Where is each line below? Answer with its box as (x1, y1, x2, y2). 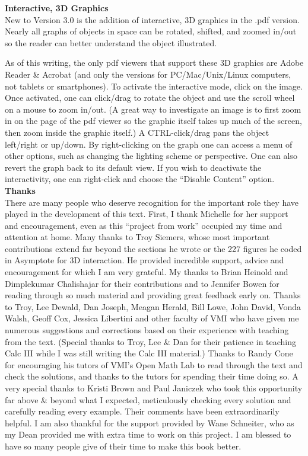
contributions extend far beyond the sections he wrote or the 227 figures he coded (5, 242, 302, 254)
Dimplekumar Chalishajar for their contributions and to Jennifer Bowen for (5, 277, 280, 289)
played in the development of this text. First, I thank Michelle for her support (5, 208, 288, 220)
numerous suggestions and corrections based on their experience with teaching (5, 324, 289, 336)
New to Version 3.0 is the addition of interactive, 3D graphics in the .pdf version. (5, 13, 300, 25)
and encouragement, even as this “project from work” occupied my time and (5, 219, 282, 231)
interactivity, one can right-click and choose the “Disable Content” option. (5, 173, 275, 185)
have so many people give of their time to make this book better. (5, 439, 242, 452)
